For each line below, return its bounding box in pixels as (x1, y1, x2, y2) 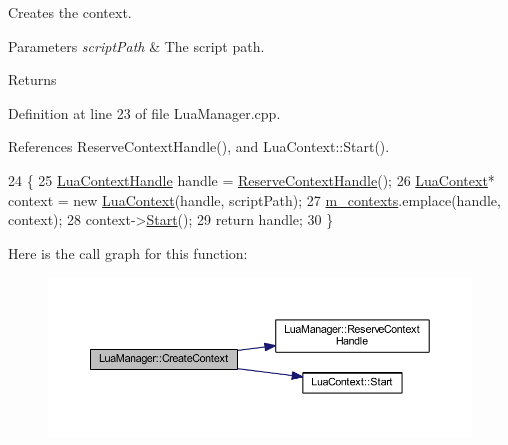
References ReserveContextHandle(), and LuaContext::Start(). (8, 136, 390, 157)
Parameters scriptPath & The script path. (8, 35, 265, 56)
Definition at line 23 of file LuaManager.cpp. (8, 102, 281, 123)
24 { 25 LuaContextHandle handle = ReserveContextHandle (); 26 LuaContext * (8, 169, 495, 190)
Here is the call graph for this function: (8, 242, 248, 263)
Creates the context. (8, 2, 132, 22)
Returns (8, 69, 57, 90)
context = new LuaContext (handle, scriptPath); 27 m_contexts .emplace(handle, (8, 189, 501, 210)
